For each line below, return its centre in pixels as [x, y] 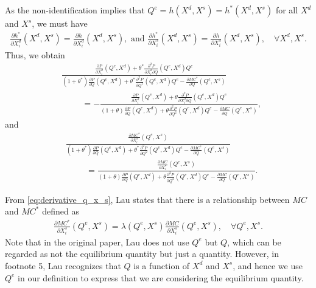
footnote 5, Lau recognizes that [63, 265]
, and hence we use [268, 265]
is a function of [162, 265]
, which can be [254, 242]
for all [287, 10]
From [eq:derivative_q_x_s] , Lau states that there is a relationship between [147, 199]
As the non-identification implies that [75, 10]
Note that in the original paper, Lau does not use [97, 242]
